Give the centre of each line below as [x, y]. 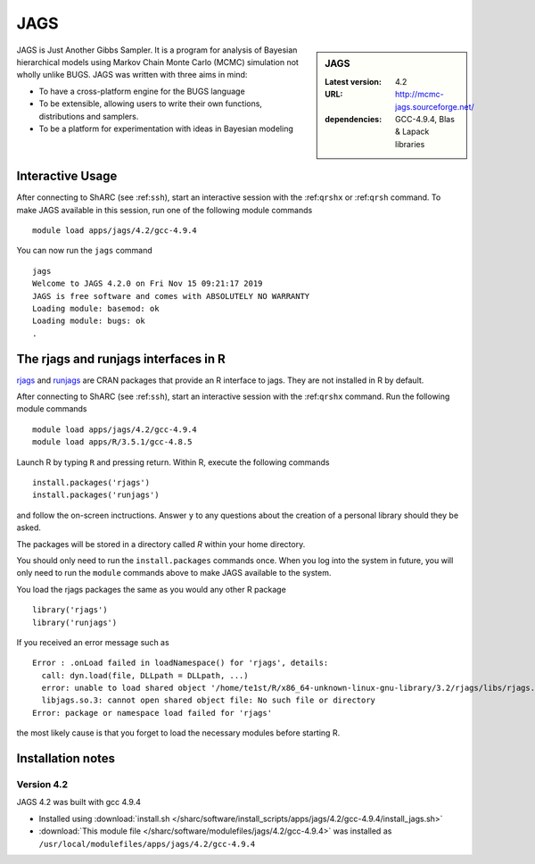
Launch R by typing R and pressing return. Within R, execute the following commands [173, 462]
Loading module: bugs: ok [89, 321]
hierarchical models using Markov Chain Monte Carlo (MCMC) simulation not [157, 62]
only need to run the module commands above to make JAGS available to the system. [174, 573]
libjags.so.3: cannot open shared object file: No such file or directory [209, 700]
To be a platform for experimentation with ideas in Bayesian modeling [166, 129]
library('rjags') [70, 610]
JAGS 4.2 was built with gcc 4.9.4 [79, 802]
